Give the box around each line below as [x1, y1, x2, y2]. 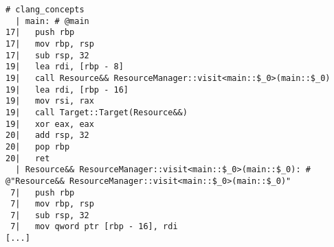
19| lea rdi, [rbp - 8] [5, 62, 124, 72]
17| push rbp [5, 27, 75, 38]
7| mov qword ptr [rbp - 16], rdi [10, 222, 178, 232]
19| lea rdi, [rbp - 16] [5, 84, 129, 95]
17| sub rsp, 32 [5, 50, 89, 60]
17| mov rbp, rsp [5, 38, 94, 49]
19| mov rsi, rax [5, 96, 94, 106]
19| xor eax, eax [5, 119, 94, 129]
